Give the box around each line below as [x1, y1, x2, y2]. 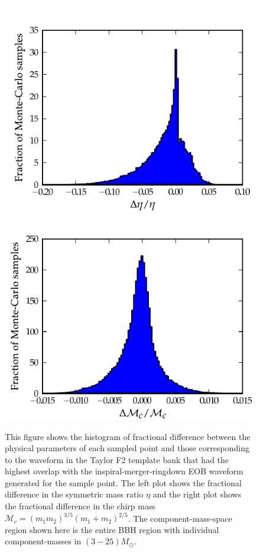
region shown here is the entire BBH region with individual [5, 523, 219, 535]
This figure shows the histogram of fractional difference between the [5, 430, 251, 442]
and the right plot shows [152, 488, 242, 500]
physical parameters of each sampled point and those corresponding [5, 442, 249, 454]
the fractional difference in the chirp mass [5, 500, 155, 512]
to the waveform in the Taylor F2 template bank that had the [5, 453, 229, 465]
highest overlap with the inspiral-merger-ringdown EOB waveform [5, 465, 243, 477]
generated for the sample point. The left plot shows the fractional [5, 476, 242, 489]
